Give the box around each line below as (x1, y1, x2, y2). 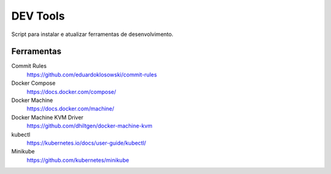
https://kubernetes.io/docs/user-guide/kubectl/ (26, 139, 146, 147)
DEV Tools (11, 9, 65, 23)
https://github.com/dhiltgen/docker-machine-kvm (26, 122, 153, 129)
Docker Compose (11, 79, 56, 87)
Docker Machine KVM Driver (11, 114, 84, 121)
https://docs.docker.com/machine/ (26, 105, 115, 112)
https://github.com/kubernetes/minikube (26, 156, 129, 164)
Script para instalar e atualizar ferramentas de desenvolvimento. (11, 31, 174, 38)
